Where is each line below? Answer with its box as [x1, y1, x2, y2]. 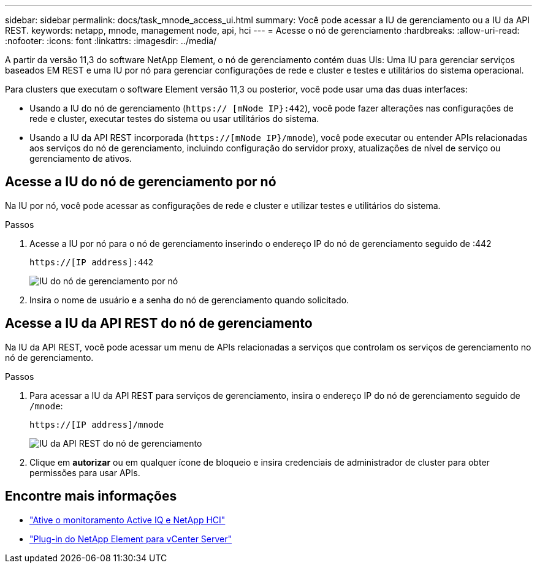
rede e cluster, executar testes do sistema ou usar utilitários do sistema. [29, 113, 319, 124]
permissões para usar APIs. [29, 467, 140, 478]
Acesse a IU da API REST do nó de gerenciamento [5, 316, 313, 331]
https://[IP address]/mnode [29, 419, 164, 430]
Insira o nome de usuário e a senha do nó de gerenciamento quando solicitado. [29, 294, 349, 305]
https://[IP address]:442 [29, 257, 154, 267]
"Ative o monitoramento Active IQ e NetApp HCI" [29, 514, 226, 525]
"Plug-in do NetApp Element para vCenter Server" [29, 533, 232, 544]
